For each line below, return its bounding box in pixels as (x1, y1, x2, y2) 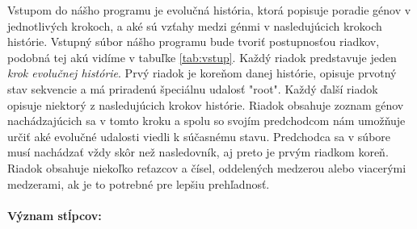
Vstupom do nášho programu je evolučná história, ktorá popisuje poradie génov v (7, 2, 411, 18)
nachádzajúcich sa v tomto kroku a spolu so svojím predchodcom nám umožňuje (7, 112, 406, 129)
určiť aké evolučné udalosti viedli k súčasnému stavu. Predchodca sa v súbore (7, 127, 391, 144)
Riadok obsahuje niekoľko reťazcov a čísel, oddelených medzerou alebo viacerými (7, 159, 406, 176)
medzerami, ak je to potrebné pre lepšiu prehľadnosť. (7, 175, 270, 192)
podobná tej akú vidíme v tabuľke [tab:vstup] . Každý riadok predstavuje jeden (7, 48, 397, 65)
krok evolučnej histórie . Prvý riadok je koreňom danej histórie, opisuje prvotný (7, 65, 397, 81)
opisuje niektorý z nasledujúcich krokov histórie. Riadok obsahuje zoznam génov (7, 96, 404, 113)
